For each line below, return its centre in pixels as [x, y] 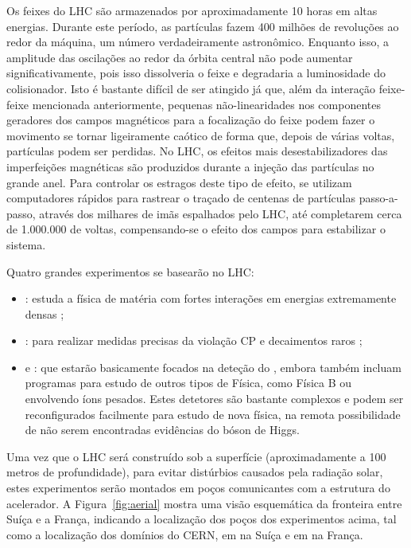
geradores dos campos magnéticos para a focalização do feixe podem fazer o [191, 120]
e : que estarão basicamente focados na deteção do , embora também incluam [213, 367]
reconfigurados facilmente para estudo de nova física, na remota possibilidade [213, 414]
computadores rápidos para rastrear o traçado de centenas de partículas [181, 198]
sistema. [26, 244]
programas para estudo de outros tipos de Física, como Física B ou [188, 383]
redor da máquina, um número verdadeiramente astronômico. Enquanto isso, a [198, 42]
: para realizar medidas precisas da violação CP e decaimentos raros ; [194, 341]
